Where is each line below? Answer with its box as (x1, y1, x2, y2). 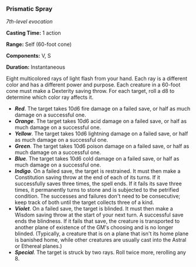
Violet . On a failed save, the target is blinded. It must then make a (14, 205, 173, 212)
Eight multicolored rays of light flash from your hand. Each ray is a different (6, 75, 188, 82)
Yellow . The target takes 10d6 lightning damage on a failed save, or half (14, 130, 188, 137)
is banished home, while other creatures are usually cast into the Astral (14, 236, 187, 243)
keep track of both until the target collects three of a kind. (14, 199, 154, 206)
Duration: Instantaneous (6, 64, 66, 71)
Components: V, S (6, 52, 51, 59)
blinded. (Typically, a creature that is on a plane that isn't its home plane (14, 230, 189, 237)
